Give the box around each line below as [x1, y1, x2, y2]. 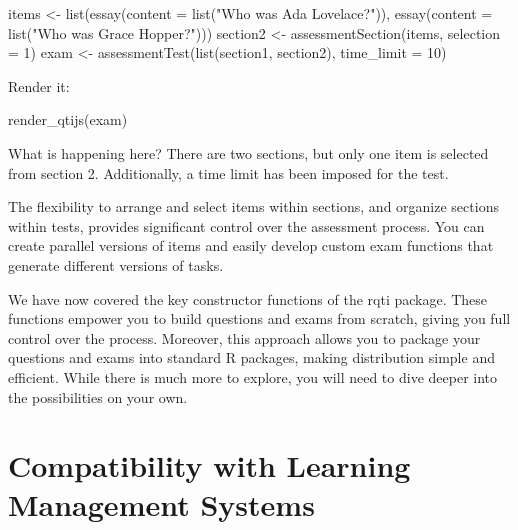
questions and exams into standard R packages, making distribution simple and [8, 347, 495, 368]
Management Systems [8, 484, 315, 525]
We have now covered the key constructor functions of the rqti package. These [8, 288, 488, 309]
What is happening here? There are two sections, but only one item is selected [8, 142, 489, 163]
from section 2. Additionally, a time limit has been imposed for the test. [8, 162, 449, 183]
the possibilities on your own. [8, 386, 188, 407]
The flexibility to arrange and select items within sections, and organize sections [8, 196, 499, 217]
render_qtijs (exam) [8, 109, 128, 130]
